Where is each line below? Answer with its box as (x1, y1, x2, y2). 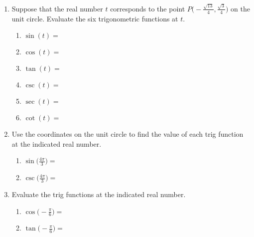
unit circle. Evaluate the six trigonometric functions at (11, 13, 178, 23)
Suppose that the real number (11, 3, 103, 13)
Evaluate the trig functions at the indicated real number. (11, 189, 186, 199)
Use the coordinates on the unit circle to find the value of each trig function (11, 129, 244, 139)
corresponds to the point (110, 3, 185, 13)
